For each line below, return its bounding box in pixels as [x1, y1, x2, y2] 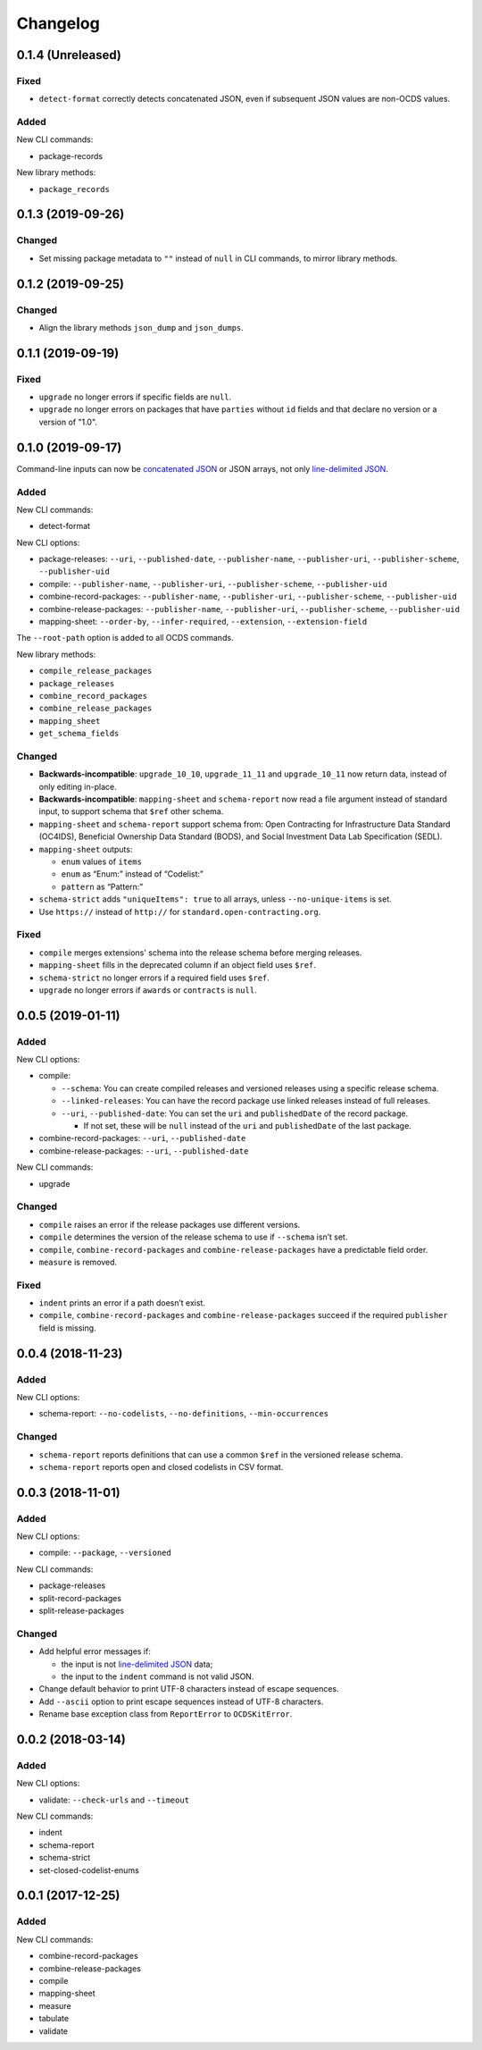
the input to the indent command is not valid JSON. [61, 1671, 254, 1682]
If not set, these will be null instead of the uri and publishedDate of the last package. [83, 1121, 412, 1131]
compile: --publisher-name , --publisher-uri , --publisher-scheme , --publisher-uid [38, 578, 387, 589]
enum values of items [61, 856, 143, 867]
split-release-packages [38, 1605, 125, 1617]
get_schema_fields [38, 728, 120, 739]
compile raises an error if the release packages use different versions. [38, 1219, 301, 1230]
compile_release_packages [38, 666, 153, 676]
